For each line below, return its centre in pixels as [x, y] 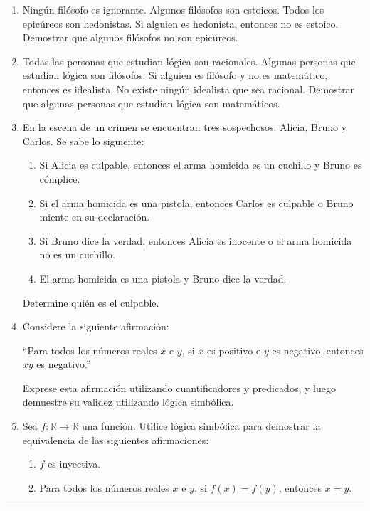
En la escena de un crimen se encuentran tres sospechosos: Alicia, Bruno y [185, 127]
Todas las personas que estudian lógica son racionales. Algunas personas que [189, 61]
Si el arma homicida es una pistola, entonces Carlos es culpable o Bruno [196, 202]
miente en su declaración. [95, 217]
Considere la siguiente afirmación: [96, 326]
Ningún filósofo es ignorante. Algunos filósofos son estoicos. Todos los [173, 9]
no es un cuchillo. [77, 254]
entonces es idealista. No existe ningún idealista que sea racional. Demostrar [189, 89]
